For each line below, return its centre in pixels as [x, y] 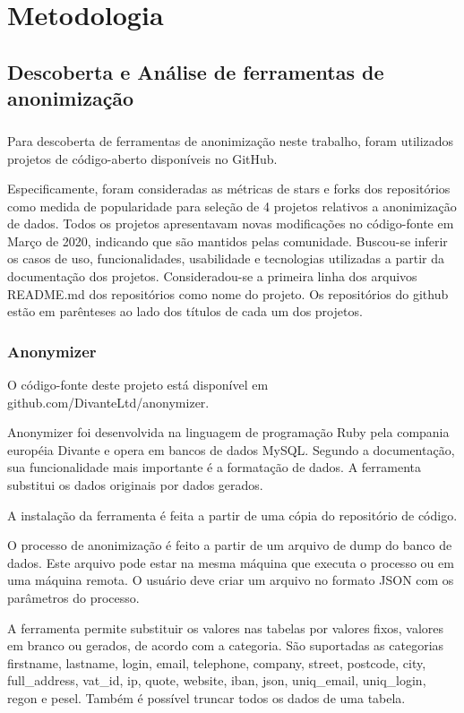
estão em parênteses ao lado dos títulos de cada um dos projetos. [185, 311]
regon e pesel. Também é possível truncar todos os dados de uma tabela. [206, 697]
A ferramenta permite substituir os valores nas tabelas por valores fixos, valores [226, 627]
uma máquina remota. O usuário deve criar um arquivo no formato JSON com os [231, 580]
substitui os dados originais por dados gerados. [135, 485]
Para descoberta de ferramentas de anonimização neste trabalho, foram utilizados [231, 140]
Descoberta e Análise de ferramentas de [196, 71]
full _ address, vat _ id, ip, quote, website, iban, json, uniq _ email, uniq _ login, [217, 680]
